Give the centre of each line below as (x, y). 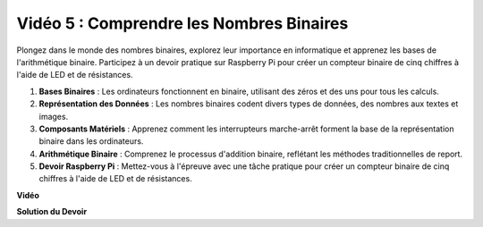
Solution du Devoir (52, 212)
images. (54, 116)
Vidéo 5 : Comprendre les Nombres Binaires (182, 23)
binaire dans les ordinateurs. (91, 141)
